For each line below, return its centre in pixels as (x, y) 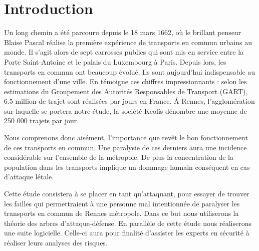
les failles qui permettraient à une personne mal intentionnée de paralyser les (122, 203)
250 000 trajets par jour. (42, 120)
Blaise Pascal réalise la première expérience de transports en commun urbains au (128, 42)
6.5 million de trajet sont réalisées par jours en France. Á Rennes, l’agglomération (129, 101)
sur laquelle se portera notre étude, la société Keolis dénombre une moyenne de (125, 110)
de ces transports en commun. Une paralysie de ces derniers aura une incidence (125, 147)
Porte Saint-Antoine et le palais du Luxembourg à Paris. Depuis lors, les (115, 61)
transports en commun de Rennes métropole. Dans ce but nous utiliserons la (121, 213)
